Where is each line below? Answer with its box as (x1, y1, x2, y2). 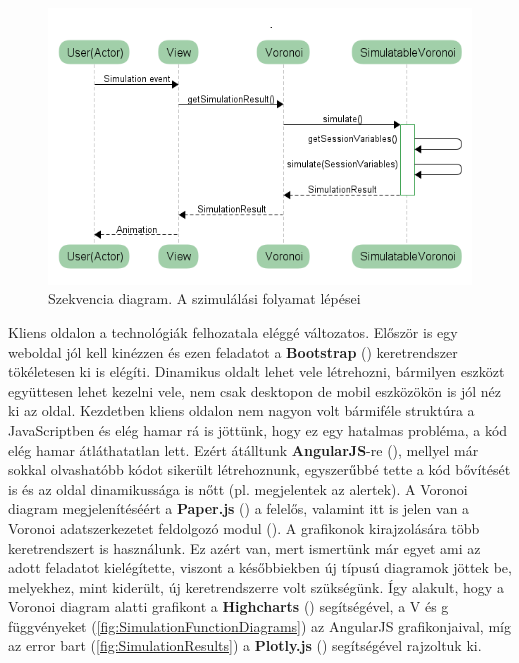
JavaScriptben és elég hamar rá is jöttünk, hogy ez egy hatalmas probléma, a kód (8, 419, 508, 440)
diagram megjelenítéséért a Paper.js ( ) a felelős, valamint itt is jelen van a (8, 498, 470, 519)
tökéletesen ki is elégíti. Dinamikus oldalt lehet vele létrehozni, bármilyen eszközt (8, 361, 505, 382)
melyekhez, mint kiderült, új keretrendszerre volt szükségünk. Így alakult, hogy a (8, 576, 504, 597)
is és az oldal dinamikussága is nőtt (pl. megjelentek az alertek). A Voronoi (8, 478, 468, 499)
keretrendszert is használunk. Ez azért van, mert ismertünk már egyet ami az (8, 537, 481, 558)
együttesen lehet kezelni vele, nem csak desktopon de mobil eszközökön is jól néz (8, 380, 502, 401)
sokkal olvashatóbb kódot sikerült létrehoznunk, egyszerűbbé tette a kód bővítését (8, 459, 511, 480)
